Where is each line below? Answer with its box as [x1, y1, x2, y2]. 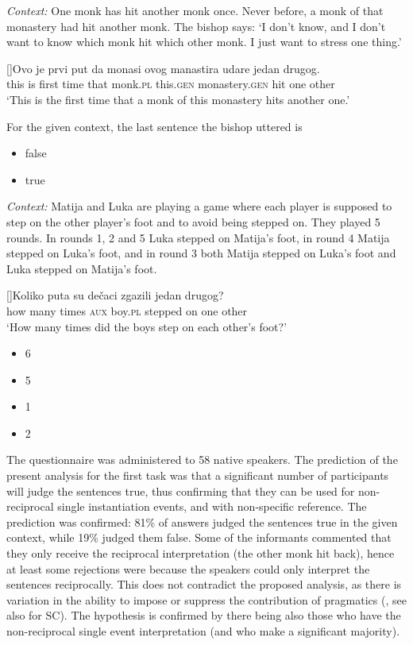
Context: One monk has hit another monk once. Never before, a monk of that [6, 2, 384, 18]
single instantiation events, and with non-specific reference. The [57, 498, 367, 515]
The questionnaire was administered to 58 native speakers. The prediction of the [6, 451, 398, 468]
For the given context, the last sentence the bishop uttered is [6, 118, 303, 134]
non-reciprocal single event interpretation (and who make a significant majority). [6, 623, 400, 639]
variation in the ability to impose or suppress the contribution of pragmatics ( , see [6, 591, 407, 608]
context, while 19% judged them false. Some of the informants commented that [6, 529, 392, 546]
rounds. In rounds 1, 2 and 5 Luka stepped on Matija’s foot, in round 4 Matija [6, 229, 390, 245]
